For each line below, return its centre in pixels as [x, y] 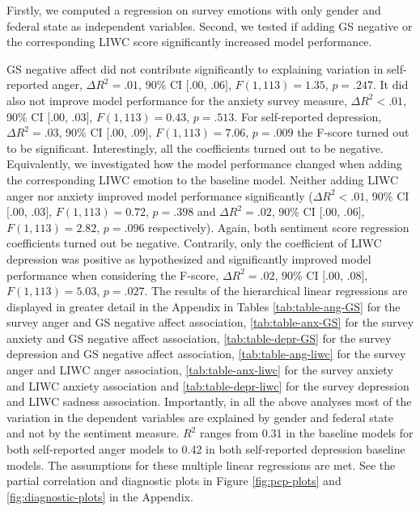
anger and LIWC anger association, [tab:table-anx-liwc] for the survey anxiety [200, 370]
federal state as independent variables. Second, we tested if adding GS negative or [210, 25]
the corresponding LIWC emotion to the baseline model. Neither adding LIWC [203, 179]
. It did [391, 84]
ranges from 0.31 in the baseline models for [306, 433]
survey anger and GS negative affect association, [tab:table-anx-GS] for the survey [210, 322]
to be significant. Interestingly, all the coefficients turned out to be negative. [195, 148]
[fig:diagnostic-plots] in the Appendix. [100, 496]
